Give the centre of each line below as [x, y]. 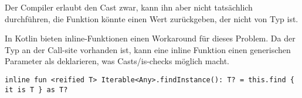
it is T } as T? [36, 90]
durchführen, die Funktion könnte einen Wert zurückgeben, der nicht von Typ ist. [152, 18]
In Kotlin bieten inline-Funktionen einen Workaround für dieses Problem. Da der [150, 38]
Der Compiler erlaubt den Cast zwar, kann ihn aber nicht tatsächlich [129, 7]
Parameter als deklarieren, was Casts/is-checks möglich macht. [117, 61]
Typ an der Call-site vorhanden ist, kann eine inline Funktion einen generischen [148, 49]
